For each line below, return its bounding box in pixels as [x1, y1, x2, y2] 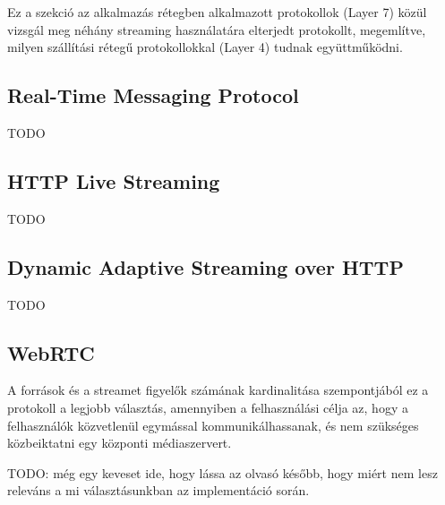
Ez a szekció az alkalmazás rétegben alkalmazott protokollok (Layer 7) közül [7, 3, 427, 21]
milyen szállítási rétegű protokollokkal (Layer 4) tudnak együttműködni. [7, 38, 403, 56]
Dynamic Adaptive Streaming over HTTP [7, 252, 404, 280]
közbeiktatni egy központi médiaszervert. [7, 433, 232, 452]
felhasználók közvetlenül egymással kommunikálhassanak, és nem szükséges [7, 415, 419, 434]
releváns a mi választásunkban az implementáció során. [7, 481, 310, 500]
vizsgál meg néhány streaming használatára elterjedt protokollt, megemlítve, [7, 20, 426, 39]
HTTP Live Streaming [7, 167, 220, 194]
